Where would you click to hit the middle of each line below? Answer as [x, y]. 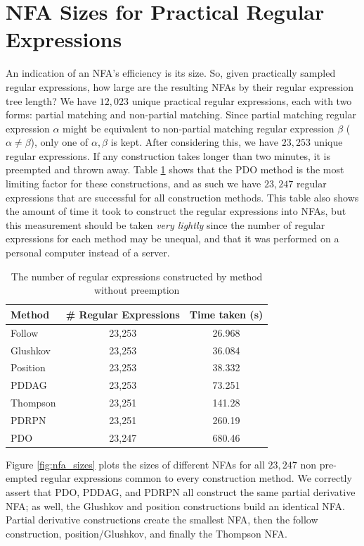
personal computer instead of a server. [88, 253]
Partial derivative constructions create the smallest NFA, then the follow [162, 520]
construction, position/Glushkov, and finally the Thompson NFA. [147, 533]
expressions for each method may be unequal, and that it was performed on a [173, 238]
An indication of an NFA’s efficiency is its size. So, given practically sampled [171, 73]
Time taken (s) [226, 314]
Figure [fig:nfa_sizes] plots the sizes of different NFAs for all [135, 464]
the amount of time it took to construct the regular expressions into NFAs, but [176, 211]
